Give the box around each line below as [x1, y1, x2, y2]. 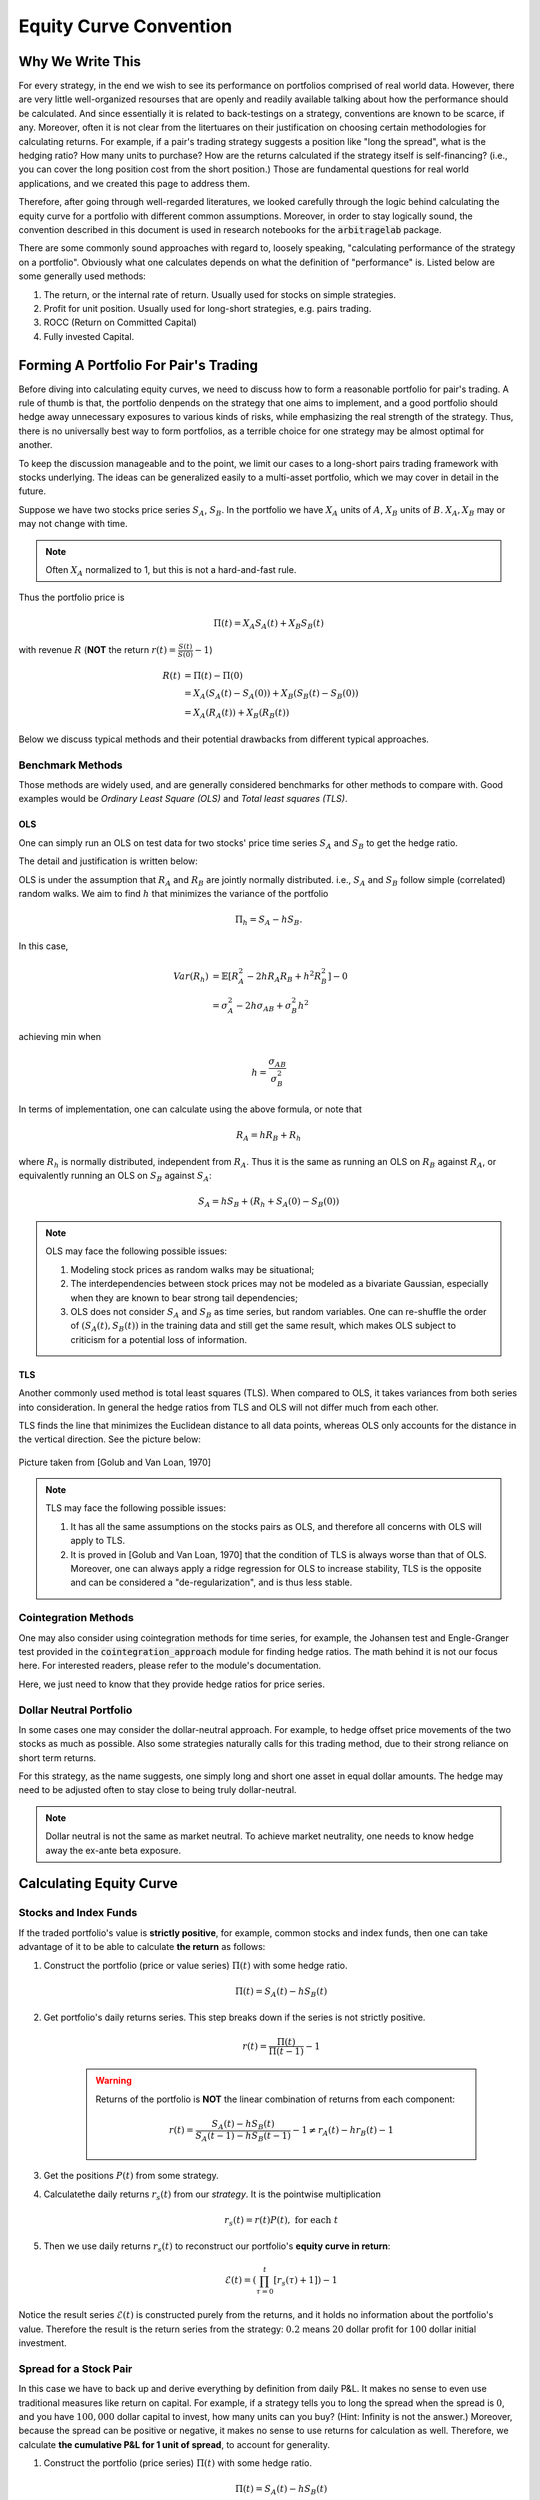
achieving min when [18, 1030, 102, 1042]
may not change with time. [18, 518, 129, 530]
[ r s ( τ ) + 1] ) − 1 [273, 2275, 338, 2289]
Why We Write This [18, 53, 142, 70]
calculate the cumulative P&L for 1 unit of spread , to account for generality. [18, 2438, 330, 2450]
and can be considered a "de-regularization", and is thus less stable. [70, 1576, 353, 1589]
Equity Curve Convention [18, 15, 233, 37]
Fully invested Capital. [43, 330, 135, 342]
